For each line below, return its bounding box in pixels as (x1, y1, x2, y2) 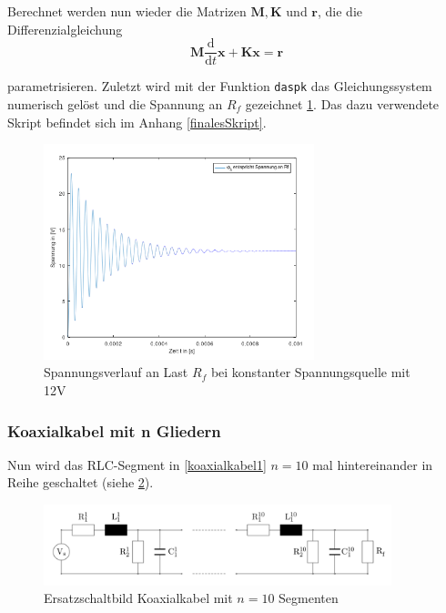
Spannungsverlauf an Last (44, 363, 188, 382)
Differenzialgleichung (7, 19, 123, 38)
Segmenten (279, 588, 339, 608)
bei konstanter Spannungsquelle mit (210, 363, 411, 382)
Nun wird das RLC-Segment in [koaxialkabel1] (7, 455, 267, 474)
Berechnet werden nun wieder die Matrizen (7, 2, 247, 20)
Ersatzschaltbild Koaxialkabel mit (44, 588, 233, 608)
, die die (317, 2, 362, 20)
